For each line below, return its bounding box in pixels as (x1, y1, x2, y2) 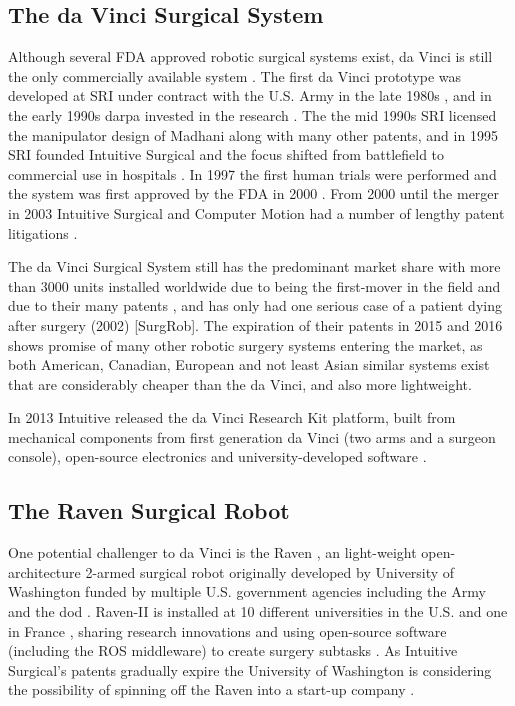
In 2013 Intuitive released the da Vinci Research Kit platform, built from (8, 407, 456, 428)
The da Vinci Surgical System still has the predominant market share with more (8, 256, 501, 277)
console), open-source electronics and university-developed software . (8, 446, 427, 467)
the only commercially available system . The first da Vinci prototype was (8, 65, 462, 86)
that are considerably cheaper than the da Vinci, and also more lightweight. (8, 373, 472, 394)
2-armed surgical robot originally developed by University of (85, 561, 455, 582)
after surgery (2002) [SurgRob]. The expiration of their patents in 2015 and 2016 (8, 314, 503, 335)
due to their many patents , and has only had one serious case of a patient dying (8, 295, 502, 316)
